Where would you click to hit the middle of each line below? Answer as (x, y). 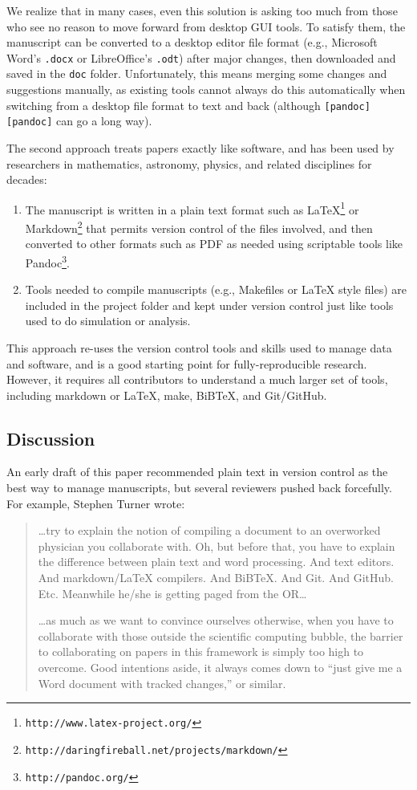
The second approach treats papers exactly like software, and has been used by (200, 148)
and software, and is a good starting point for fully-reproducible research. (187, 363)
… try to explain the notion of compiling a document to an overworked (209, 530)
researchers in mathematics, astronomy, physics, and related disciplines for (189, 163)
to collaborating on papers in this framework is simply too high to (201, 652)
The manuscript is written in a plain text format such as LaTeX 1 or (192, 208)
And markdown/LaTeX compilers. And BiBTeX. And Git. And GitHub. (216, 578)
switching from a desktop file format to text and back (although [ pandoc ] (188, 105)
